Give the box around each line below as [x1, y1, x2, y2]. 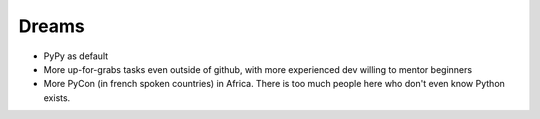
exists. [43, 91, 71, 104]
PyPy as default [43, 50, 109, 62]
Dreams [18, 15, 85, 37]
